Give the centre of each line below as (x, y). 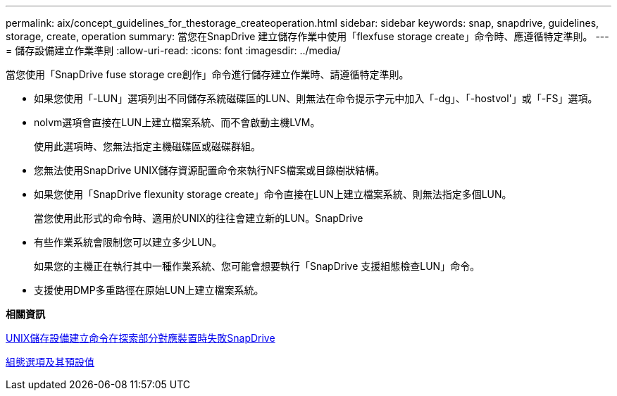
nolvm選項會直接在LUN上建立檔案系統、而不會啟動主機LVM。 (177, 122)
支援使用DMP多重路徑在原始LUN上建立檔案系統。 (149, 290)
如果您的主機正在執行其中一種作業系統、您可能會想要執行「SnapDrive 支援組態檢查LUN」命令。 (257, 266)
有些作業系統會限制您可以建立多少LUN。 (128, 242)
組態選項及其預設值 (50, 362)
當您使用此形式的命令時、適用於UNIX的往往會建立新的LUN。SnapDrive (199, 218)
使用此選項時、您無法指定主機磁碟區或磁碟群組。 (147, 146)
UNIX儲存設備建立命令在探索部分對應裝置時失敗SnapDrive (141, 338)
